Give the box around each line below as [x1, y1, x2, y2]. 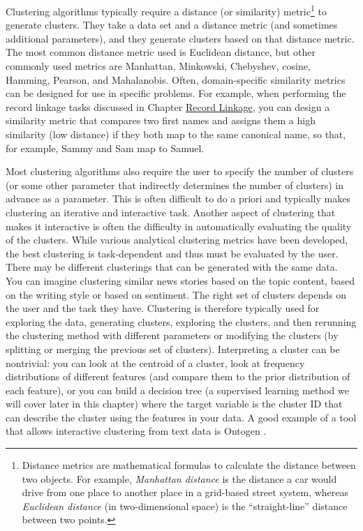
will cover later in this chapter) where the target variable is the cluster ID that [6, 396, 343, 411]
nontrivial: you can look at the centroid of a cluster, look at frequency [6, 355, 305, 370]
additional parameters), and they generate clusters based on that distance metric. [6, 31, 355, 45]
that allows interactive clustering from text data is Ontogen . [6, 424, 267, 438]
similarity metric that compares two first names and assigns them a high [6, 113, 316, 128]
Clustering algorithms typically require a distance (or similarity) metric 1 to [6, 2, 327, 18]
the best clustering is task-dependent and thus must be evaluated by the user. [6, 246, 339, 260]
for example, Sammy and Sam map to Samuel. [6, 140, 205, 155]
